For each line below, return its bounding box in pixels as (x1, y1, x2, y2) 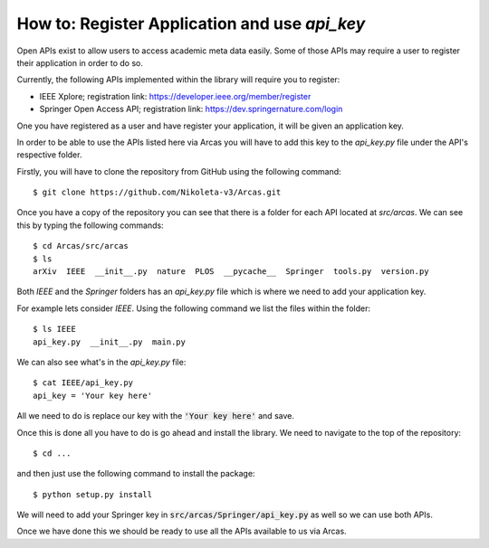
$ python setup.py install (33, 489, 153, 499)
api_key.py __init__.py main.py (33, 336, 186, 347)
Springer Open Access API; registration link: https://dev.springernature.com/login (39, 104, 343, 115)
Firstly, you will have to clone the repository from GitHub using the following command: (16, 165, 341, 176)
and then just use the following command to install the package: (16, 468, 255, 479)
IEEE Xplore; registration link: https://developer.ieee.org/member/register (39, 90, 312, 101)
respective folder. (16, 149, 82, 160)
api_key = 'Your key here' (33, 390, 153, 401)
